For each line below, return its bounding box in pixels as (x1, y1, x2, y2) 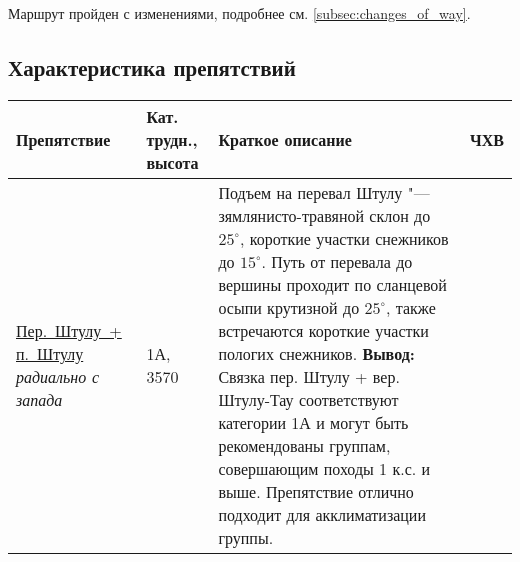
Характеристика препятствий (8, 51, 296, 82)
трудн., (146, 127, 198, 151)
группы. (218, 525, 274, 549)
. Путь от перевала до (261, 249, 413, 273)
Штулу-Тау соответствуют (218, 387, 399, 411)
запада (16, 387, 63, 411)
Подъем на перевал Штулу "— (218, 180, 430, 204)
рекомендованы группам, (218, 433, 391, 457)
